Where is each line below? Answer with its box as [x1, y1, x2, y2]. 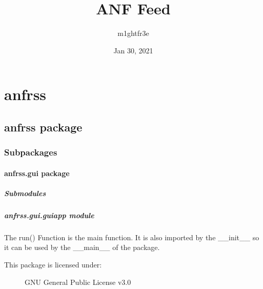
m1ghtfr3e [117, 28, 149, 38]
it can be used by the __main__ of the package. [4, 242, 160, 253]
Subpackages [4, 146, 57, 159]
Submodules [4, 187, 46, 198]
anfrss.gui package [4, 167, 70, 178]
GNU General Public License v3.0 [25, 276, 131, 287]
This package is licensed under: [4, 259, 102, 270]
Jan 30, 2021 [113, 45, 153, 55]
